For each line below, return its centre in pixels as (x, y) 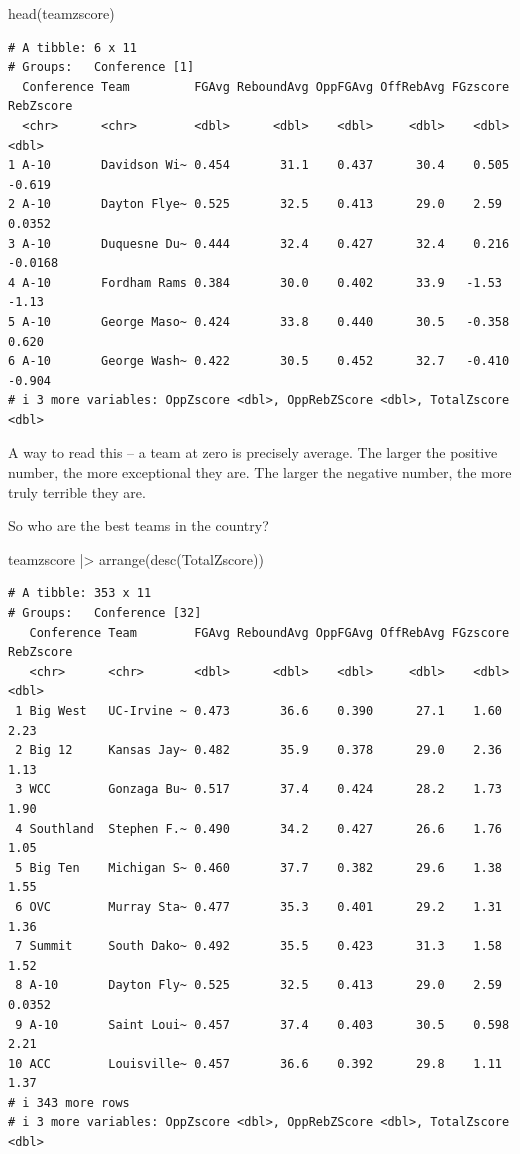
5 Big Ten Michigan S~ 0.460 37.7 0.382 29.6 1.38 (258, 867)
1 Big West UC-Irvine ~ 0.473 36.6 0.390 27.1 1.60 (258, 711)
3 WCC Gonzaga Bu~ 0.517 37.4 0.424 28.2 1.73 (258, 789)
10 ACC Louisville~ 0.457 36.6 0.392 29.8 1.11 (255, 1063)
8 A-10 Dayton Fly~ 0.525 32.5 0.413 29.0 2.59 (258, 985)
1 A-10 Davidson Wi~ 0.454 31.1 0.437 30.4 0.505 (259, 165)
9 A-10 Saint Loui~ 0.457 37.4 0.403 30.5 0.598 (262, 1024)
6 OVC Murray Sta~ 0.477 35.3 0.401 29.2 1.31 (258, 906)
